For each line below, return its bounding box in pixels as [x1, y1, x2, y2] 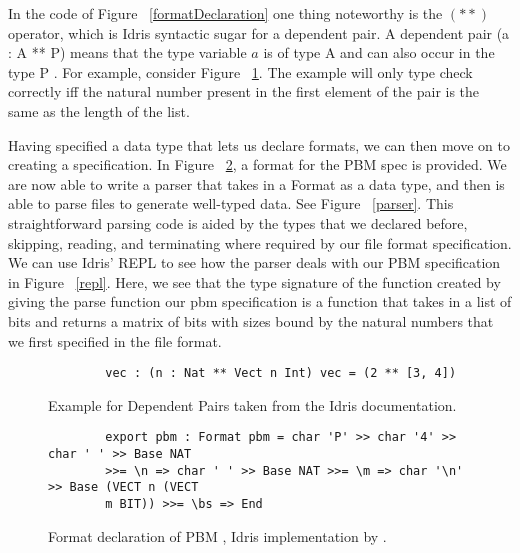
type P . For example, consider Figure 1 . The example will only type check [8, 61, 473, 82]
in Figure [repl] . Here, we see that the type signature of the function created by [8, 271, 501, 292]
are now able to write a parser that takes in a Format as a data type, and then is [8, 173, 505, 194]
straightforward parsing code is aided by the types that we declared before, [8, 212, 468, 233]
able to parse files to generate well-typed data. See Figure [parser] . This [8, 193, 454, 214]
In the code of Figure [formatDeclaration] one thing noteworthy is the [8, 3, 443, 23]
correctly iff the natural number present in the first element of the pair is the [8, 81, 480, 102]
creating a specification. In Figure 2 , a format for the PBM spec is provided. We [8, 154, 507, 175]
